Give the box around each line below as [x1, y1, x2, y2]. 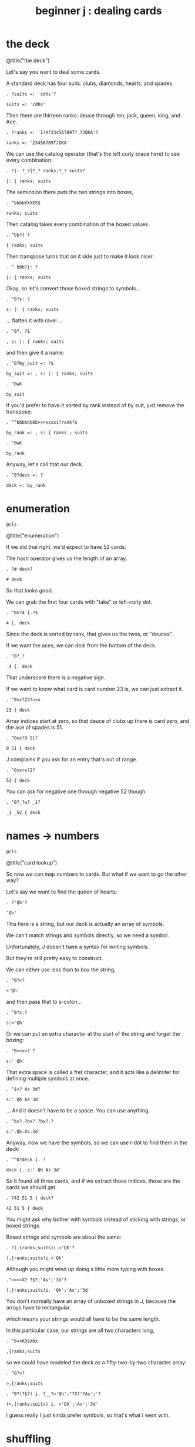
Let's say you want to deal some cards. [6, 68, 101, 75]
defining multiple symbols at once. [6, 1075, 90, 1082]
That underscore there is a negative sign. [6, 674, 106, 681]
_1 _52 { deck [6, 810, 41, 816]
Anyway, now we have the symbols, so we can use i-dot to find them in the [6, 1139, 188, 1146]
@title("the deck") [6, 57, 50, 64]
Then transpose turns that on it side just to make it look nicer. [6, 253, 154, 260]
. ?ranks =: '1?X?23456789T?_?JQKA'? [6, 129, 99, 135]
